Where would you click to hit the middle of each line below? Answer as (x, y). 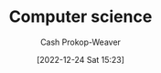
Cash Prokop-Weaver (80, 42)
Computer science (80, 17)
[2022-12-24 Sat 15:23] (80, 59)
